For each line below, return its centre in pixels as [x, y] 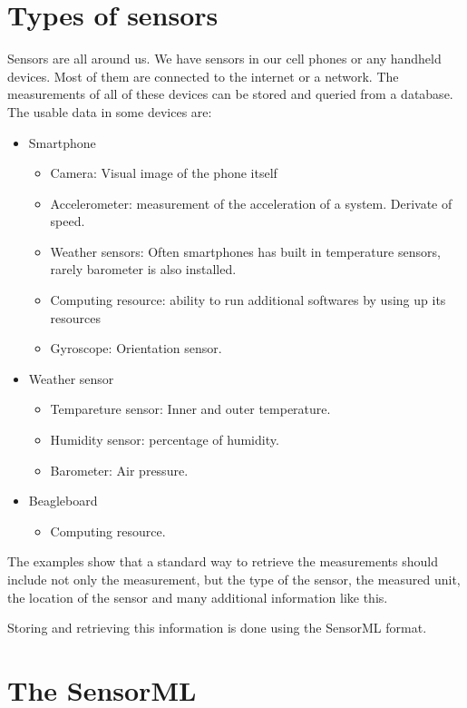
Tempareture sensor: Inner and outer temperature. [190, 409]
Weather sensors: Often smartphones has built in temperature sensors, [245, 251]
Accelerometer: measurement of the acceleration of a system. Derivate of [251, 203]
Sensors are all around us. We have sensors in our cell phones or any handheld [224, 59]
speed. [68, 221]
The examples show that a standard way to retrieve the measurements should [223, 561]
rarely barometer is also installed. [143, 269]
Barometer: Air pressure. [119, 470]
